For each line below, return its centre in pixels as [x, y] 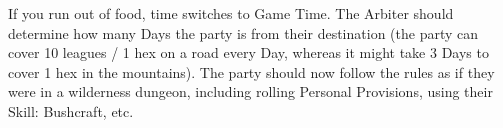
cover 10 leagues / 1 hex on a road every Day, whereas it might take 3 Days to [248, 52]
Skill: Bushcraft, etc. [71, 110]
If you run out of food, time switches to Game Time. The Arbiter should [231, 13]
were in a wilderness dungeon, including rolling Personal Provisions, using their [250, 91]
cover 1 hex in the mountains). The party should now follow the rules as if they [251, 71]
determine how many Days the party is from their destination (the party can [243, 32]
